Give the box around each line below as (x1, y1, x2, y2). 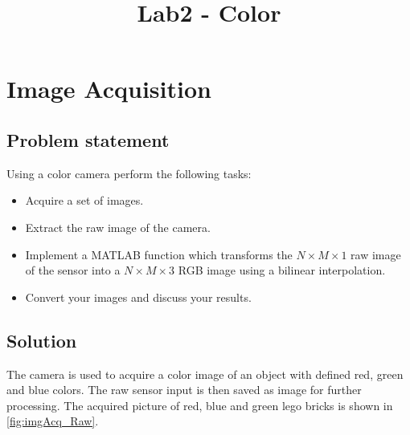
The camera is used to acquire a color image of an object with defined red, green (6, 365, 404, 382)
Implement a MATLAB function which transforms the (25, 246, 293, 262)
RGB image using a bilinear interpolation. (178, 262, 386, 278)
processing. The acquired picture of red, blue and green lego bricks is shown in (6, 396, 393, 413)
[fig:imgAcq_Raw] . (6, 413, 99, 429)
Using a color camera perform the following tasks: (6, 165, 252, 181)
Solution (6, 327, 77, 352)
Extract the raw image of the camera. (25, 218, 211, 235)
